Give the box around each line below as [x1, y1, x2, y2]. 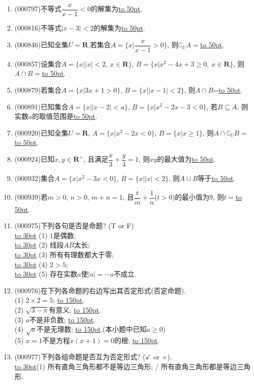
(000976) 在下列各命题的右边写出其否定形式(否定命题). [14, 285, 186, 295]
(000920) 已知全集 [14, 127, 68, 138]
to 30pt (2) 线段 [14, 240, 64, 250]
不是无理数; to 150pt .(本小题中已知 [36, 324, 147, 334]
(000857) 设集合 [14, 58, 62, 69]
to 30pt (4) [14, 259, 48, 269]
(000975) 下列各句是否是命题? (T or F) [14, 220, 134, 231]
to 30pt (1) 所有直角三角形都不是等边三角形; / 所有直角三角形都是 [14, 361, 223, 372]
